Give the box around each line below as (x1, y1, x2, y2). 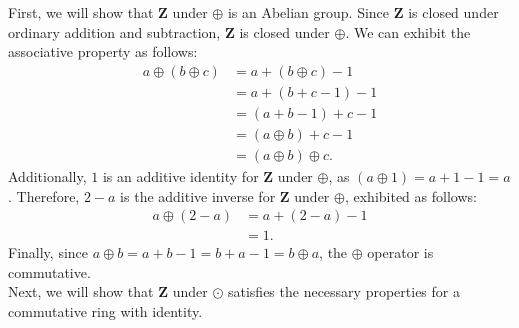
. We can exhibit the (345, 21, 471, 42)
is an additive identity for (102, 165, 259, 186)
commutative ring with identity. (8, 300, 203, 321)
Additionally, (8, 165, 87, 186)
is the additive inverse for (120, 185, 276, 206)
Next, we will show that (8, 281, 154, 302)
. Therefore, (8, 185, 80, 206)
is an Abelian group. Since (227, 2, 390, 22)
